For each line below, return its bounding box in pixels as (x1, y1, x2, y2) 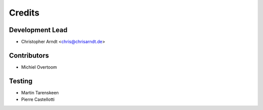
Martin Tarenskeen (21, 90, 59, 95)
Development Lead (9, 26, 68, 34)
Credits (9, 7, 40, 18)
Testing (9, 77, 33, 85)
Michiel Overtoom (21, 64, 57, 70)
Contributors (9, 51, 49, 59)
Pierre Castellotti (21, 96, 55, 102)
